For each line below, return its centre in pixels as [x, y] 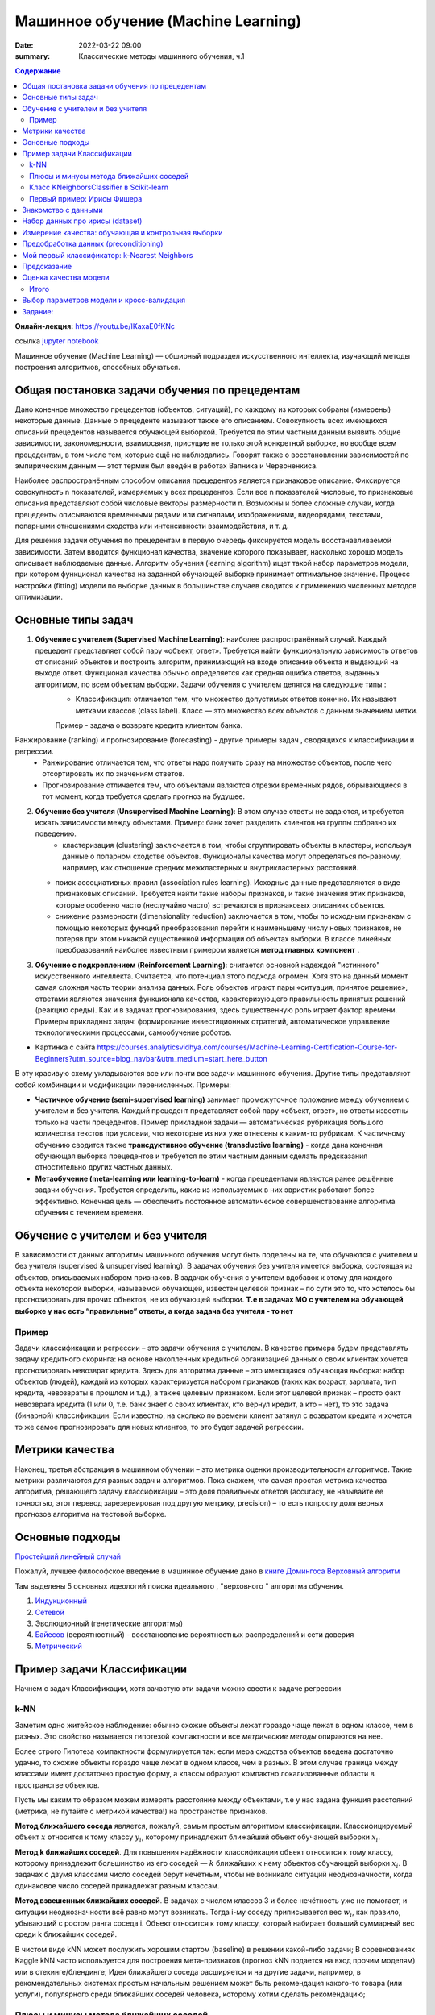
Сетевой [50, 1612]
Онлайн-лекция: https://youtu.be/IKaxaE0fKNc [95, 326]
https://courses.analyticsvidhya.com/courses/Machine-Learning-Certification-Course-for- [247, 1047]
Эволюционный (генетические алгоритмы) [109, 1623]
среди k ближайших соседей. [66, 1934]
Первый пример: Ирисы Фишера [86, 198]
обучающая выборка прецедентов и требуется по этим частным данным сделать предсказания [201, 1156]
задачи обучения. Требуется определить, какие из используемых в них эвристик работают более [205, 1190]
